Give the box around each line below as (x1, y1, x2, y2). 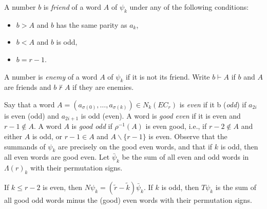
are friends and (4, 82, 51, 92)
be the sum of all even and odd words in (122, 151, 249, 162)
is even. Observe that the (148, 131, 227, 142)
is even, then (43, 182, 83, 192)
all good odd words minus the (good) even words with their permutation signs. (4, 195, 252, 205)
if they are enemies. (72, 82, 134, 92)
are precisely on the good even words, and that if (58, 141, 213, 151)
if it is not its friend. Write (125, 71, 210, 82)
